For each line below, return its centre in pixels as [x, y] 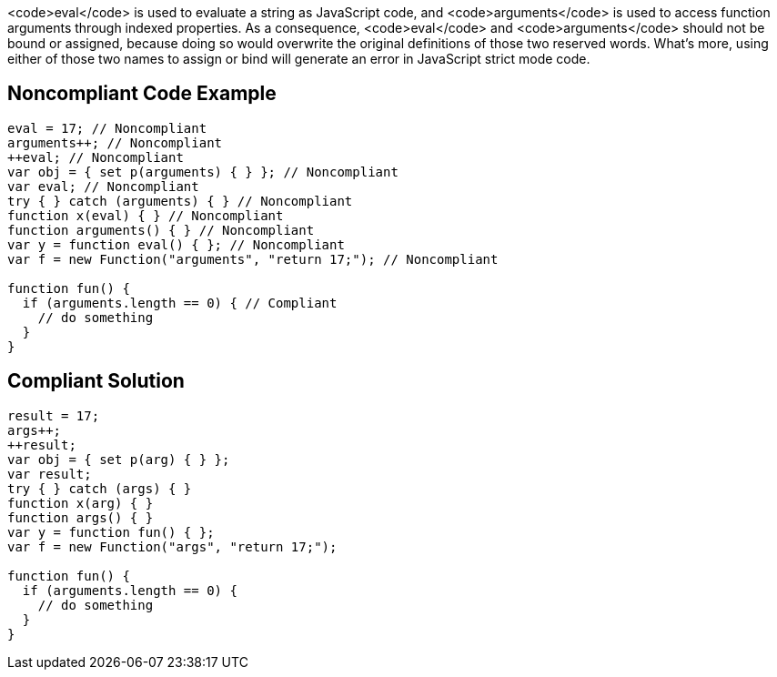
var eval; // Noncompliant [103, 186]
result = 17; [54, 415]
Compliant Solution [96, 381]
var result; [50, 474]
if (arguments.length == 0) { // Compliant [180, 303]
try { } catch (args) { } [100, 488]
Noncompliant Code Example [142, 94]
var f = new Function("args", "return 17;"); [172, 546]
